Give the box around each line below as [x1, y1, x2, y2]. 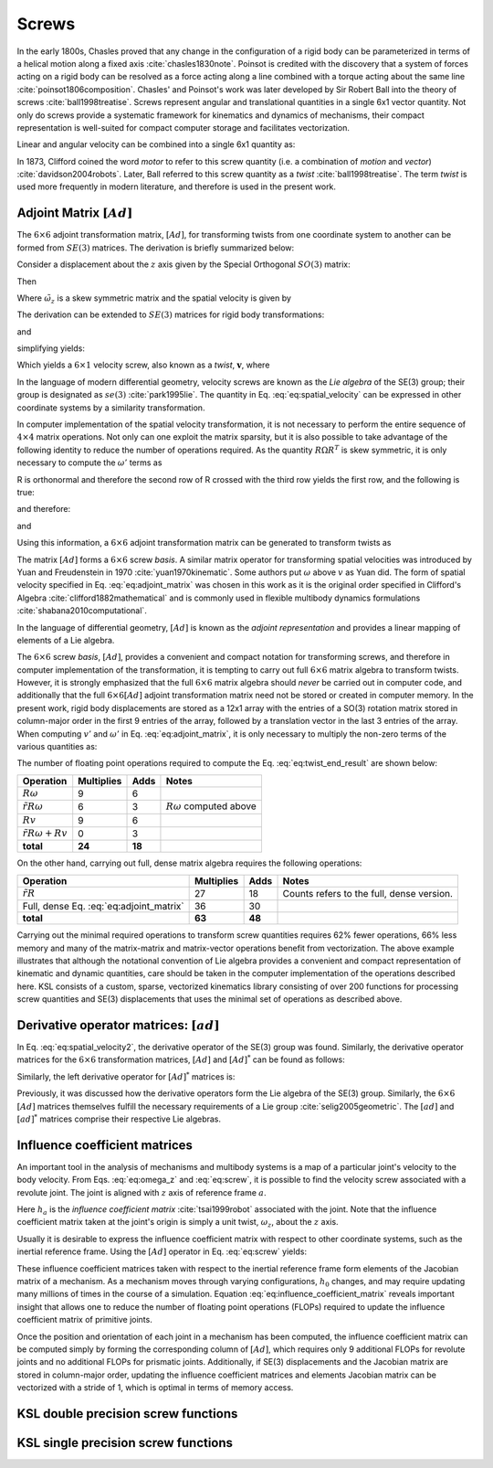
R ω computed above [165, 800, 257, 813]
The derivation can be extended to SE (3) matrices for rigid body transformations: [16, 309, 325, 320]
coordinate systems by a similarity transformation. [16, 402, 205, 413]
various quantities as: [16, 741, 98, 752]
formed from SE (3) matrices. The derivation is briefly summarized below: [16, 242, 295, 253]
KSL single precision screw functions [16, 1435, 233, 1451]
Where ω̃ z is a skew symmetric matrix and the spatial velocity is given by [16, 293, 292, 305]
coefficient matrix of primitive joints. [16, 1314, 152, 1325]
